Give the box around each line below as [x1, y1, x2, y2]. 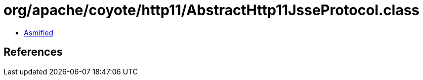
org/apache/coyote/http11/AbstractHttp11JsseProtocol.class [4, 2, 420, 19]
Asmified [24, 28, 54, 37]
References [4, 46, 63, 59]
